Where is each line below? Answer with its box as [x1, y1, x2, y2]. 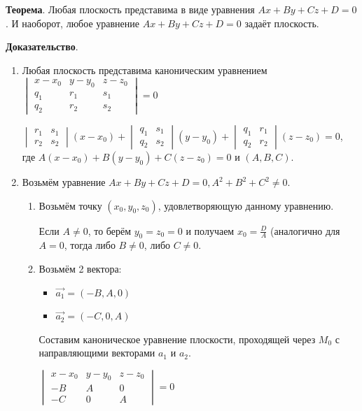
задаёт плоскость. [244, 15, 319, 30]
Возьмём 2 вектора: [39, 261, 122, 276]
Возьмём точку [39, 198, 102, 212]
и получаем [186, 223, 235, 238]
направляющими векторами [39, 345, 155, 360]
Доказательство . [6, 39, 78, 54]
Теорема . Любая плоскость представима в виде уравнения [6, 2, 255, 16]
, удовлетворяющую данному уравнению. [158, 198, 334, 212]
